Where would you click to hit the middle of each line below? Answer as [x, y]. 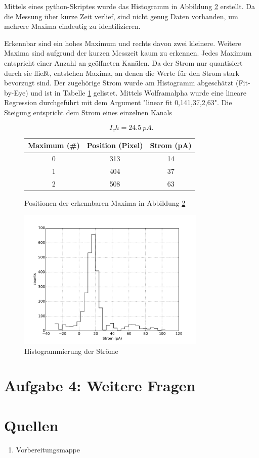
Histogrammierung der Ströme [71, 351]
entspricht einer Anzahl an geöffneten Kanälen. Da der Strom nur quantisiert [123, 62]
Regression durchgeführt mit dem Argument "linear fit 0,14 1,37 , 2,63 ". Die [118, 102]
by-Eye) [16, 92]
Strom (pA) [171, 145]
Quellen [31, 425]
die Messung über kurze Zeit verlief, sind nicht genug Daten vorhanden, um [121, 16]
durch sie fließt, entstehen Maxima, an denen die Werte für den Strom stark [122, 73]
